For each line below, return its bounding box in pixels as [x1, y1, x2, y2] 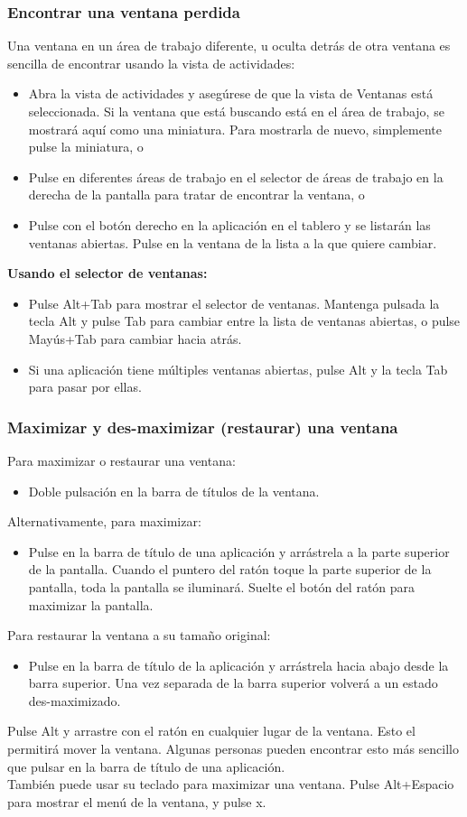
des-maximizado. [28, 691, 121, 710]
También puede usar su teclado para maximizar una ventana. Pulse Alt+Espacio [7, 775, 454, 794]
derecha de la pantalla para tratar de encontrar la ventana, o [28, 185, 365, 204]
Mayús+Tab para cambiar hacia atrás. [28, 329, 242, 348]
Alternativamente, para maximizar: [7, 512, 201, 531]
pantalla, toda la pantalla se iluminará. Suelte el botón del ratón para [28, 577, 416, 596]
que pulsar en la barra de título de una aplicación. [7, 757, 285, 775]
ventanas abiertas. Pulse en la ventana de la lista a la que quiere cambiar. [28, 233, 437, 252]
